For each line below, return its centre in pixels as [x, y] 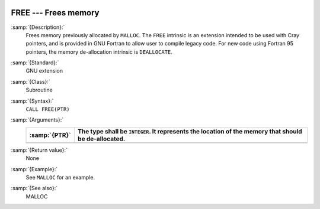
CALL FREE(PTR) [48, 110]
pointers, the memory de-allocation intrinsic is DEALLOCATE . [99, 52]
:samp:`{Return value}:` [39, 150]
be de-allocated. [102, 139]
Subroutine [39, 90]
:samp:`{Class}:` [31, 81]
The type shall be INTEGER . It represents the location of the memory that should [190, 131]
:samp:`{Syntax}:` [32, 101]
